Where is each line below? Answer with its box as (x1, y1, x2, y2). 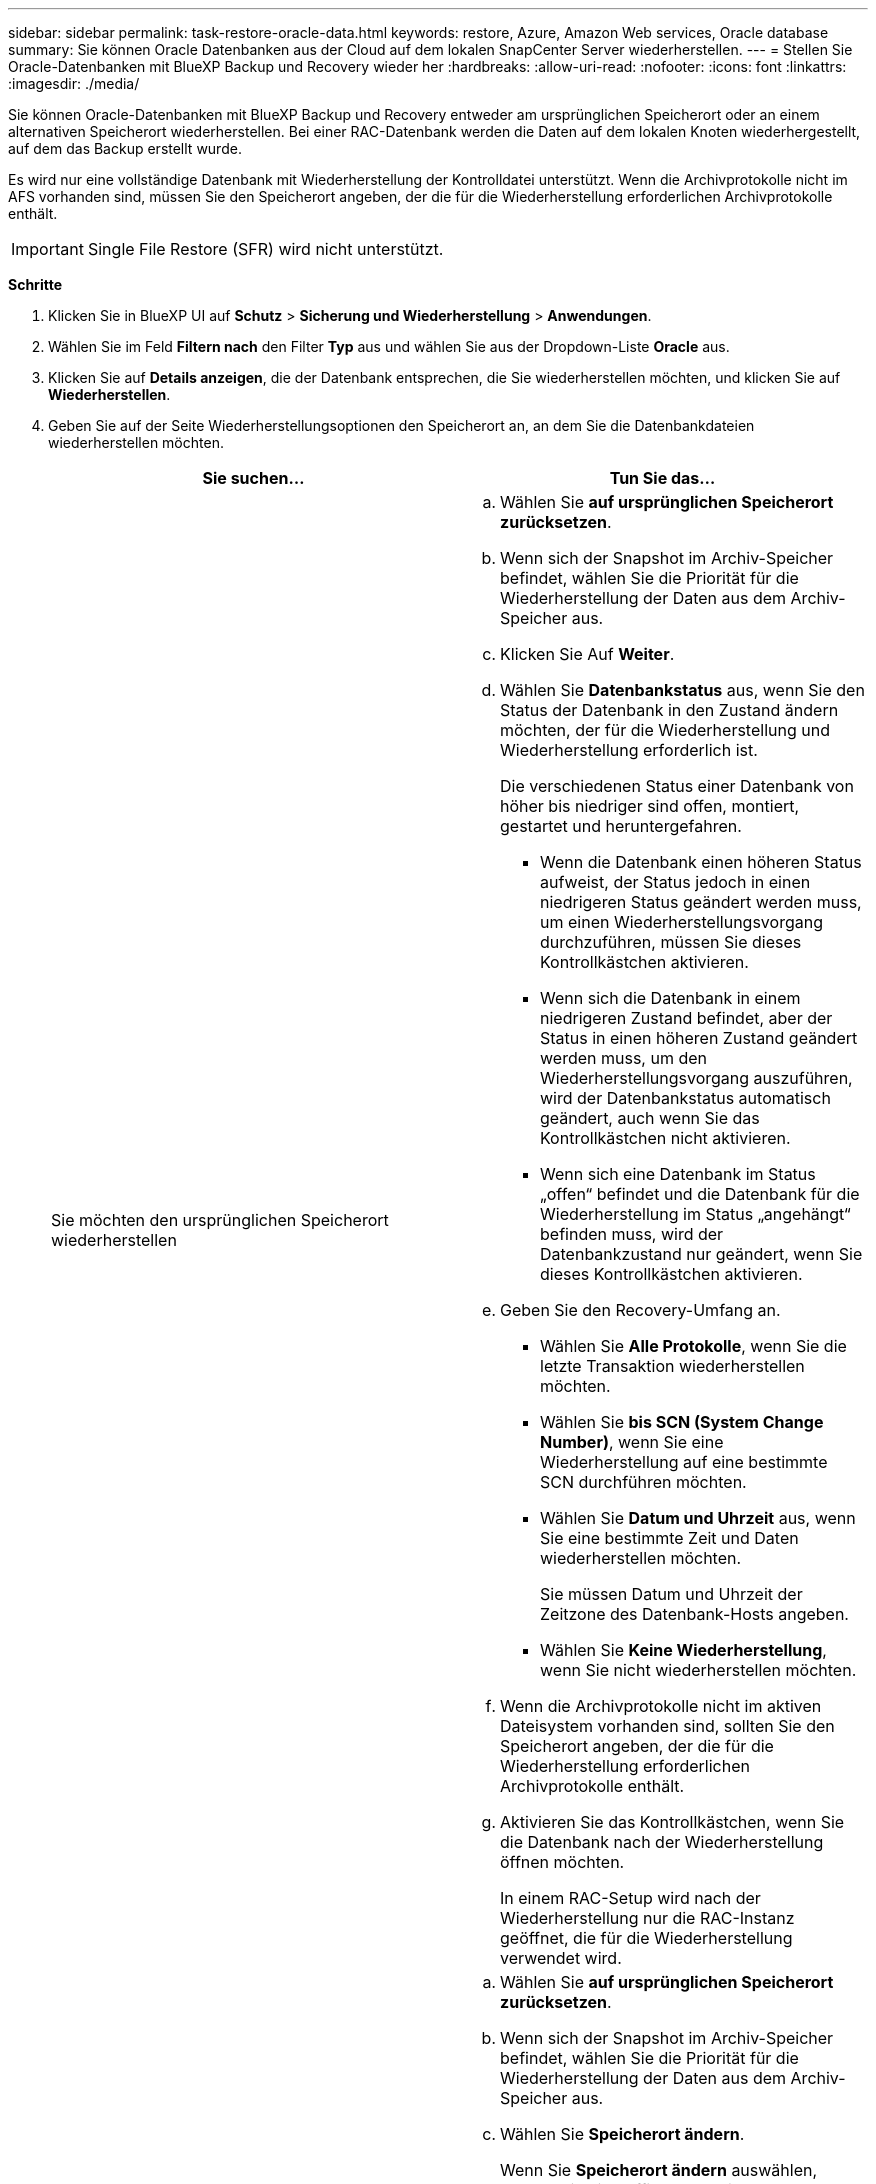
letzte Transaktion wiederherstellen (540, 1356, 805, 1376)
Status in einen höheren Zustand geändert (540, 1028, 858, 1048)
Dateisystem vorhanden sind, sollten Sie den (500, 1716, 835, 1736)
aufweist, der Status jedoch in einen (540, 872, 811, 892)
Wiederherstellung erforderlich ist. (500, 740, 758, 760)
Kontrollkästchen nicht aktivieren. (540, 1128, 791, 1148)
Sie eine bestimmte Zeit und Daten (540, 1528, 799, 1548)
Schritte (8, 276, 62, 293)
